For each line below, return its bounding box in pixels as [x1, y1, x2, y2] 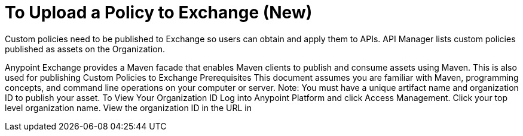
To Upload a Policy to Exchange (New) [5, 2, 313, 23]
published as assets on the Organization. [5, 43, 165, 54]
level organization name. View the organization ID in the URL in [5, 102, 252, 113]
